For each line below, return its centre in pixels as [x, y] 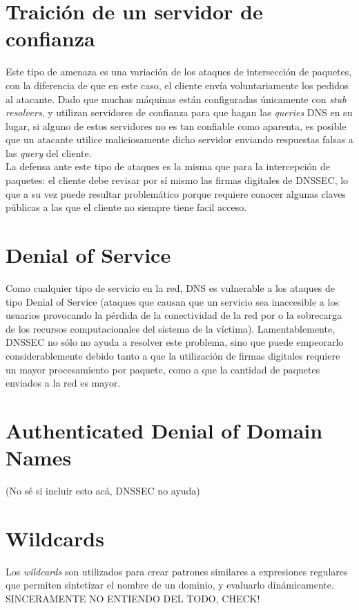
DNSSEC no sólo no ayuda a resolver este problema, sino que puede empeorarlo [175, 342]
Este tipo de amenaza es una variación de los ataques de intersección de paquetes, [179, 72]
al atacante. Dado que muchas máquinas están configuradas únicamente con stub [176, 99]
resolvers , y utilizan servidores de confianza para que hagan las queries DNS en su [179, 112]
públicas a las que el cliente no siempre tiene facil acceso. [126, 207]
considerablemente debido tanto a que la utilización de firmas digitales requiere [173, 355]
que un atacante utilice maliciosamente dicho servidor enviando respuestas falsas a [179, 139]
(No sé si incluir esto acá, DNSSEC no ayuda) [103, 491]
